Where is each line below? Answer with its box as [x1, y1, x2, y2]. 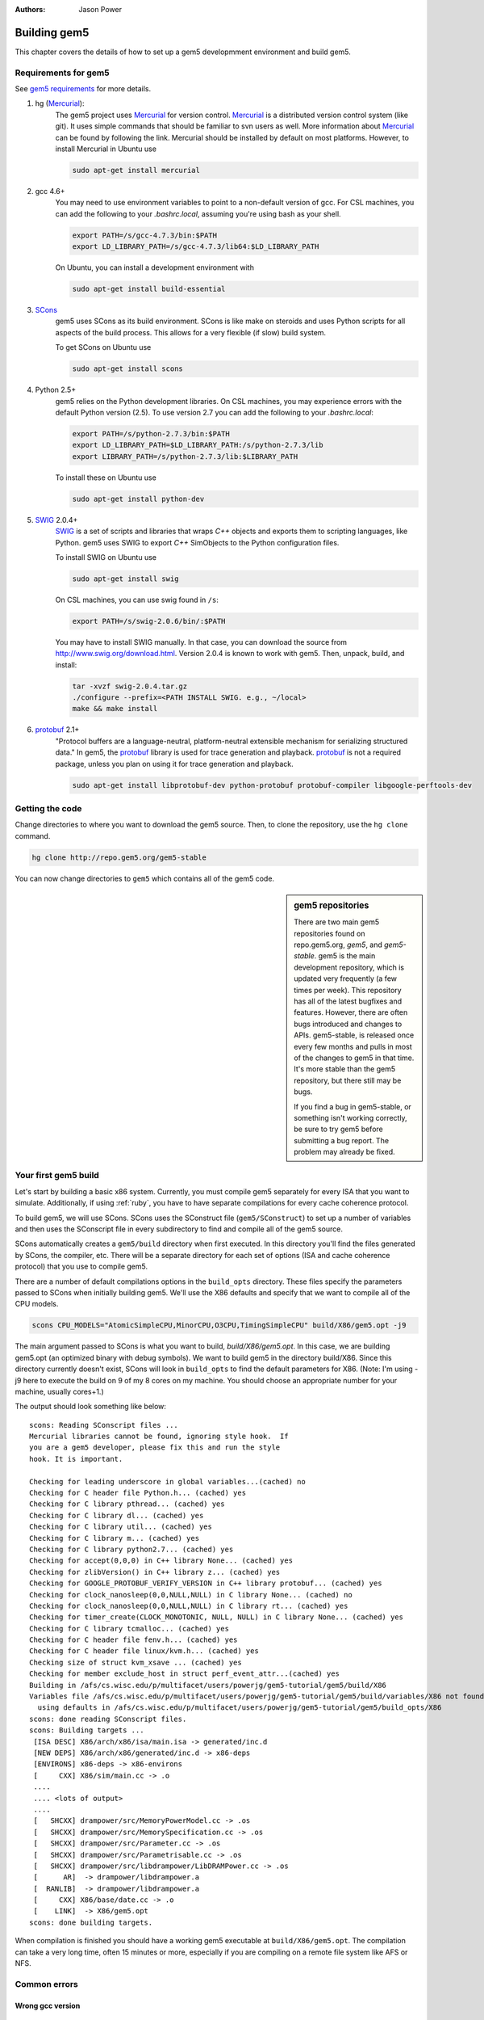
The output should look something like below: [15, 1402, 167, 1412]
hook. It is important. [29, 1454, 123, 1463]
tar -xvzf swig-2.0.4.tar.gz [72, 681, 188, 691]
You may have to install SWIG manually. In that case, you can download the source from [55, 637, 347, 646]
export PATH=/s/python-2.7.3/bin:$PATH [72, 429, 230, 438]
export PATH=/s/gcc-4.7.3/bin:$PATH [72, 230, 218, 240]
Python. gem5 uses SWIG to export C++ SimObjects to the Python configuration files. [55, 537, 340, 547]
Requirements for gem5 [15, 67, 110, 78]
